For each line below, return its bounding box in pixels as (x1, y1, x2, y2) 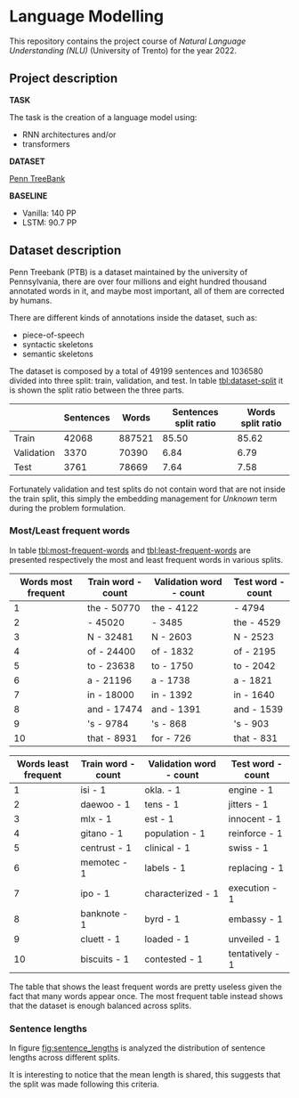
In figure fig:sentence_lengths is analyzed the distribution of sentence (9, 1043, 265, 1053)
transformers (21, 138, 70, 149)
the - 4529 (233, 616, 281, 629)
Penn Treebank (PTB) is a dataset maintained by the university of (9, 266, 248, 277)
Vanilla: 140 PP (21, 207, 77, 218)
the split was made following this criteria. (9, 1079, 160, 1090)
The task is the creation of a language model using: (9, 111, 198, 122)
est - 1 (144, 812, 174, 825)
